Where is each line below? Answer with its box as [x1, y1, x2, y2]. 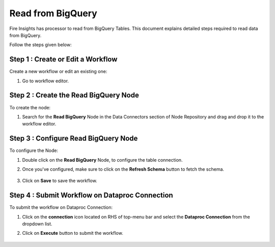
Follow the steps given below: [9, 42, 72, 48]
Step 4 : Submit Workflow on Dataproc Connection [9, 191, 173, 200]
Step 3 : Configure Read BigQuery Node [9, 134, 138, 143]
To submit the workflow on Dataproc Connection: [9, 204, 113, 210]
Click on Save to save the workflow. [22, 178, 98, 184]
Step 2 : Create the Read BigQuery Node [9, 91, 140, 100]
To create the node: [9, 104, 51, 110]
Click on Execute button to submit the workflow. [22, 230, 123, 236]
